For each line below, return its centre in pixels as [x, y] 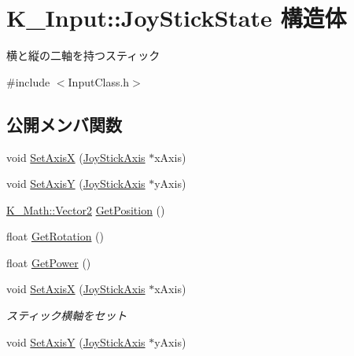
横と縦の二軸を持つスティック [83, 55]
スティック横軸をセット [67, 316]
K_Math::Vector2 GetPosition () [86, 209]
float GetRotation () [55, 236]
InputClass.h [99, 81]
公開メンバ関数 [64, 124]
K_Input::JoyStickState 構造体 [177, 18]
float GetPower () [49, 262]
